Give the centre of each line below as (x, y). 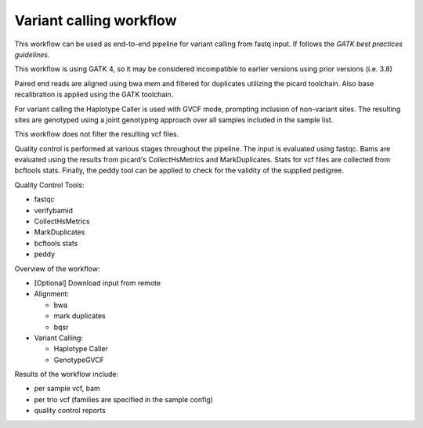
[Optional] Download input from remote (97, 283)
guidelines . (32, 54)
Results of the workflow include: (67, 374)
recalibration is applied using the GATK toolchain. (94, 95)
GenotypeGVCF (79, 360)
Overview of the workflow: (57, 268)
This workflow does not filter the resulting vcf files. (97, 134)
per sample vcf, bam (67, 389)
